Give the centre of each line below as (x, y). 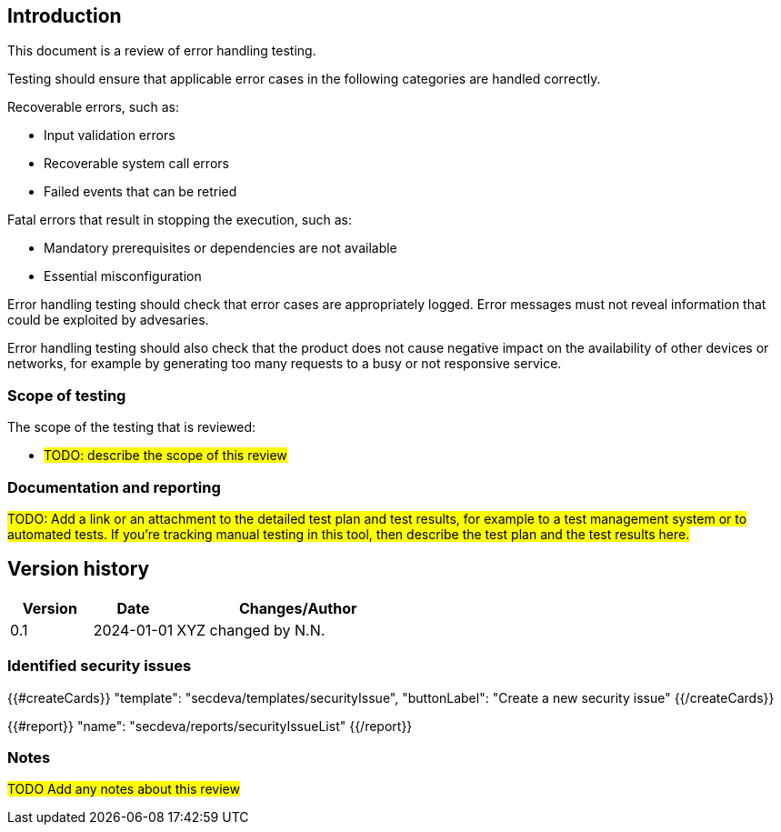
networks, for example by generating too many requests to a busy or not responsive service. (285, 364)
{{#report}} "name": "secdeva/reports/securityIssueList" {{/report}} (210, 726)
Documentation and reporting (114, 487)
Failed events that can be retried (140, 192)
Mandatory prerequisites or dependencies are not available (220, 248)
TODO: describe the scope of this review (165, 456)
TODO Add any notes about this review (124, 789)
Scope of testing (67, 395)
